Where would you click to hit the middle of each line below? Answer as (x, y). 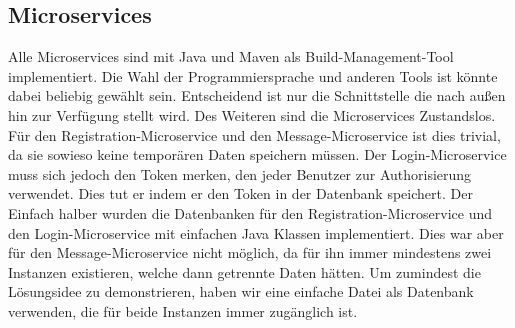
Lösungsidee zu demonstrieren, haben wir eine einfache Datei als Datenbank (241, 291)
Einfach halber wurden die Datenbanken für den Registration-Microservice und (250, 212)
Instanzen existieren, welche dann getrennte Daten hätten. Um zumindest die (244, 271)
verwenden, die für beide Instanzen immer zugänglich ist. (183, 310)
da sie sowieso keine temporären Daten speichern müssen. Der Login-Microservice (257, 154)
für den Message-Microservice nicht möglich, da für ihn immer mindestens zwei (250, 252)
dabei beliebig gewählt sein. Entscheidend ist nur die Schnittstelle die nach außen (257, 95)
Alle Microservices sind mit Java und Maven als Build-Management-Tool (231, 56)
